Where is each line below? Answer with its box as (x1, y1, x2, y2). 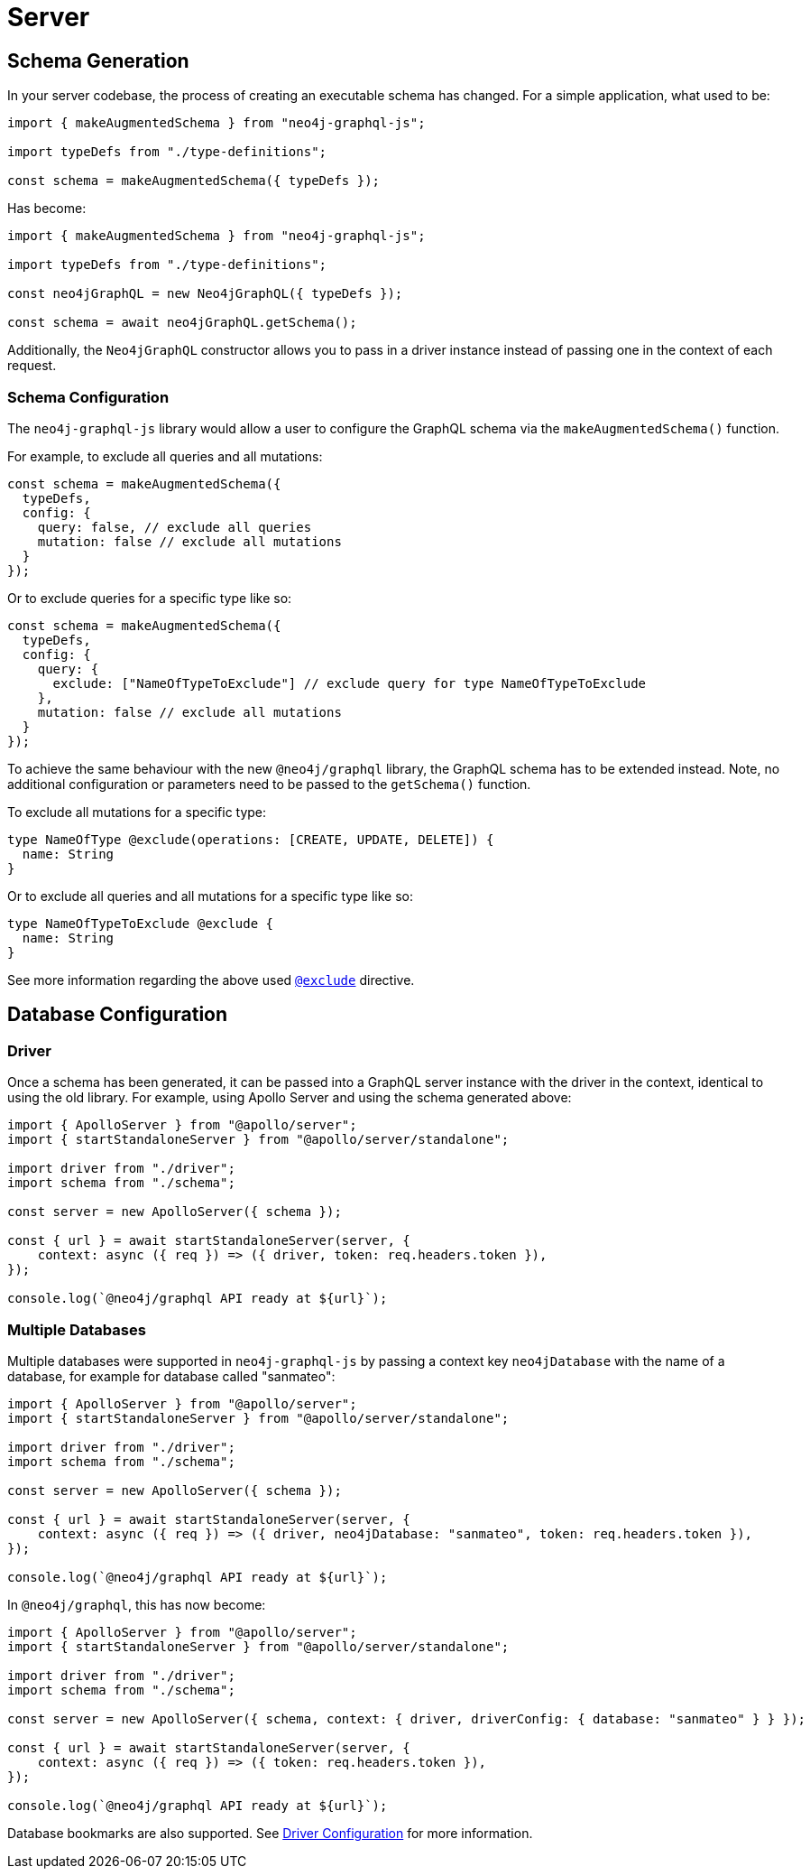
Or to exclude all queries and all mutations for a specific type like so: (7, 887, 413, 904)
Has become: (7, 200, 87, 217)
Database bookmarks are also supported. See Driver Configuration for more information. (7, 1825, 533, 1841)
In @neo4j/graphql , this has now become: (7, 1596, 266, 1612)
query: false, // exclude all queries (37, 519, 312, 534)
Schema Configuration (7, 387, 170, 406)
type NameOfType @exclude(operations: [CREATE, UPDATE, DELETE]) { (7, 831, 494, 847)
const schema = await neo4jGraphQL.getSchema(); (7, 315, 357, 330)
